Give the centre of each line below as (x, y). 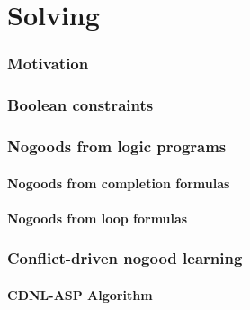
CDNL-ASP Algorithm (80, 294)
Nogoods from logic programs (117, 146)
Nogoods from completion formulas (119, 182)
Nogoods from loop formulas (98, 218)
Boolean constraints (80, 105)
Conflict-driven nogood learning (125, 258)
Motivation (48, 64)
